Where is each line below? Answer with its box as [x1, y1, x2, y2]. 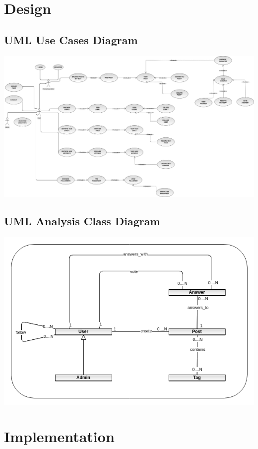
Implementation [4, 426, 115, 447]
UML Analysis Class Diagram [4, 213, 160, 228]
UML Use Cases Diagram [4, 32, 138, 47]
